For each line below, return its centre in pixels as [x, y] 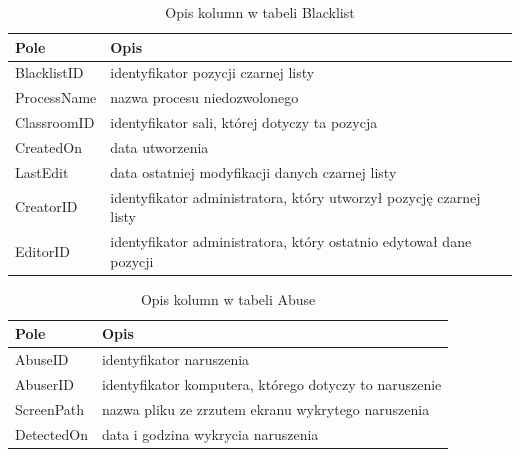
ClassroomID [55, 122]
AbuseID [42, 359]
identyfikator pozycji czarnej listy [212, 72]
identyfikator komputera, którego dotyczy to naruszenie [271, 384]
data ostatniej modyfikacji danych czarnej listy [253, 171]
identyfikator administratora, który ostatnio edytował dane [291, 241]
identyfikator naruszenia [175, 359]
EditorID [42, 250]
